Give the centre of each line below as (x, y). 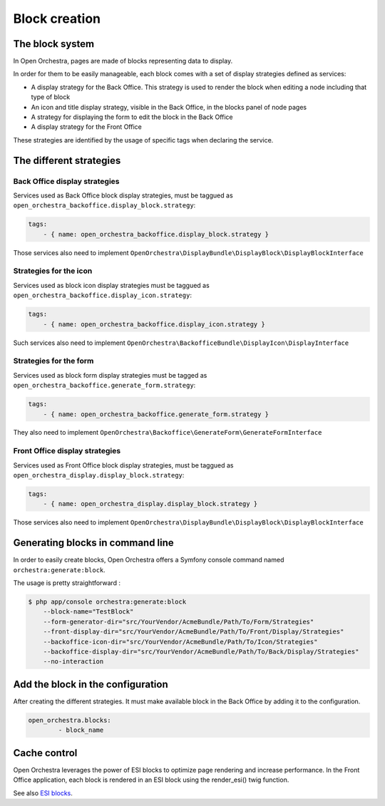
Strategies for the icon (53, 271)
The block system (54, 44)
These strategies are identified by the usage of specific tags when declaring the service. (143, 140)
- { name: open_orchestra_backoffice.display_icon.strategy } (154, 324)
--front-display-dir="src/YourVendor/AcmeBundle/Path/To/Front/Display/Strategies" (194, 632)
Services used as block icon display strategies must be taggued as (111, 285)
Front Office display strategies (67, 451)
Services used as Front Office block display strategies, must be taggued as (123, 465)
